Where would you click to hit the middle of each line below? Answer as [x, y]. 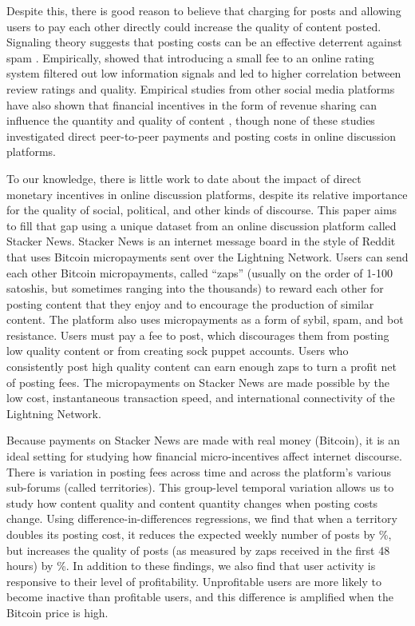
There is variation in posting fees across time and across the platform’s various [199, 471]
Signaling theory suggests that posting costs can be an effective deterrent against [204, 42]
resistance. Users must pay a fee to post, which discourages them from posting [198, 335]
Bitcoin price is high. [57, 612]
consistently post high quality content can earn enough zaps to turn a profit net [202, 367]
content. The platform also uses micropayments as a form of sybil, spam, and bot [205, 319]
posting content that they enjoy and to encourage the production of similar [190, 303]
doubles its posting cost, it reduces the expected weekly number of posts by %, [199, 534]
